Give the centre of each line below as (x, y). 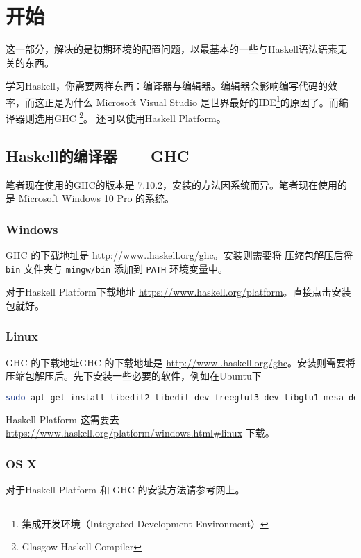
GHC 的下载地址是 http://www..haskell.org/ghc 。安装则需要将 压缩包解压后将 (179, 255)
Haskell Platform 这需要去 (62, 419)
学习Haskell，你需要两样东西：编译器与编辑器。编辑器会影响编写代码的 (167, 86)
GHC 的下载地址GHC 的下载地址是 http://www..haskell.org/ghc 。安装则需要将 (180, 362)
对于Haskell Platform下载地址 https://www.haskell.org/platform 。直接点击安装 (178, 292)
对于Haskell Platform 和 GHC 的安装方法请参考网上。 (125, 490)
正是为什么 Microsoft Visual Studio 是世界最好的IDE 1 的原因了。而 (191, 101)
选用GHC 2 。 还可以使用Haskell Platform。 (130, 117)
